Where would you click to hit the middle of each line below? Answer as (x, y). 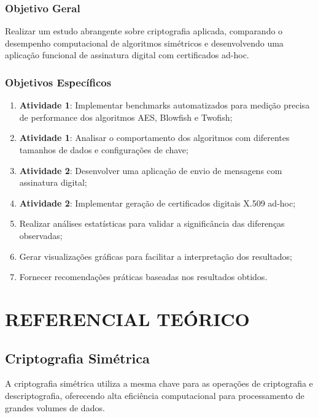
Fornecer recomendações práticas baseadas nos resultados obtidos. (143, 277)
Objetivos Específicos (58, 82)
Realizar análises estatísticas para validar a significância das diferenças (152, 223)
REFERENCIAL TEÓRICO (127, 318)
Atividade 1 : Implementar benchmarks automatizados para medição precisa (165, 105)
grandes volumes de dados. (55, 407)
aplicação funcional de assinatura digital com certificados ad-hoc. (127, 55)
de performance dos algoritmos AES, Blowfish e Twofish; (126, 117)
